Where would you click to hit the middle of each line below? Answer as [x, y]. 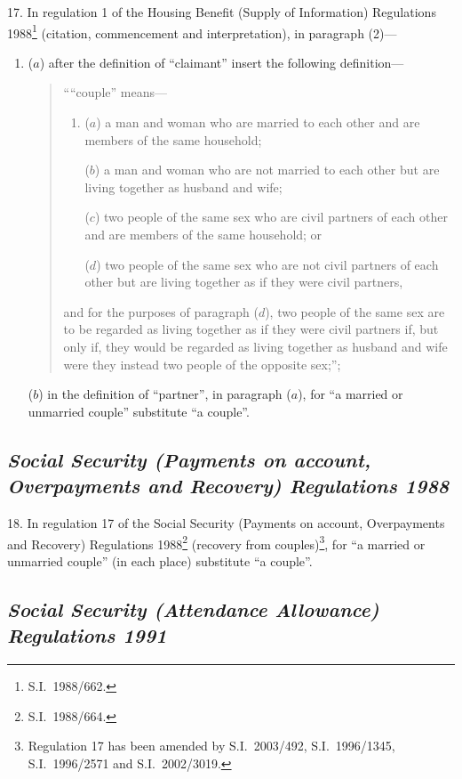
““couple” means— [115, 92]
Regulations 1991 [87, 635]
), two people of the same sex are [355, 311]
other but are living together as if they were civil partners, [244, 282]
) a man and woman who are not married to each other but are [267, 170]
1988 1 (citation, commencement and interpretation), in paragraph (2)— [202, 31]
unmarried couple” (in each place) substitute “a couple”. [160, 560]
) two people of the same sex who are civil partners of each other [271, 217]
